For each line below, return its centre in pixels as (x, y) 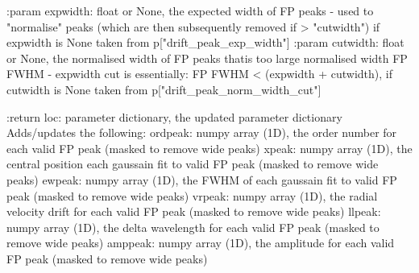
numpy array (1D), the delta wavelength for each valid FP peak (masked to (193, 227)
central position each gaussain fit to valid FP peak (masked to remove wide (193, 164)
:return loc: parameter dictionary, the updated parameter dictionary (174, 116)
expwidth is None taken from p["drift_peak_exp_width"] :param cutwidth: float (205, 42)
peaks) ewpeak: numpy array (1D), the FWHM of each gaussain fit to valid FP (202, 179)
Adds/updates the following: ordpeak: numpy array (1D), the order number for (202, 132)
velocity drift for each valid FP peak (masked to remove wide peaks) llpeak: (194, 211)
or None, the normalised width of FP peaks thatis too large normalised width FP (207, 58)
